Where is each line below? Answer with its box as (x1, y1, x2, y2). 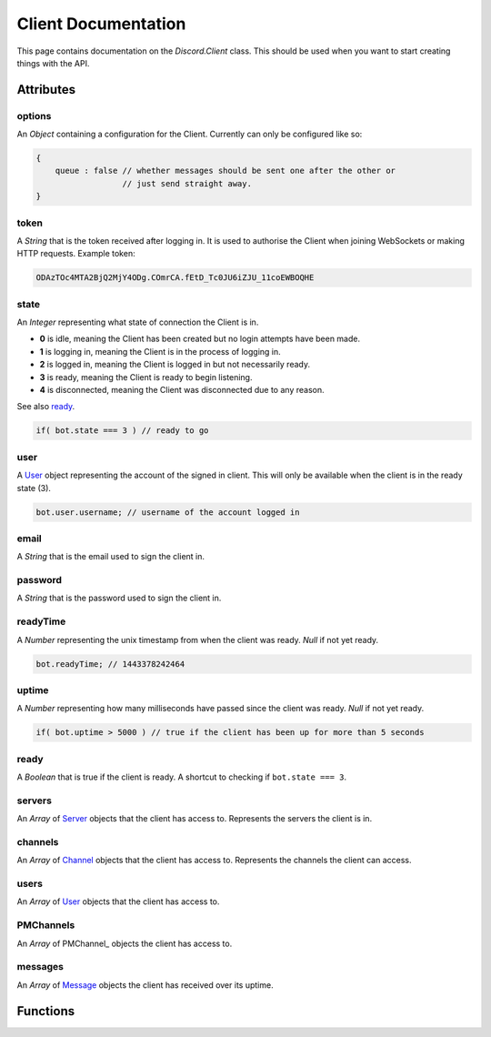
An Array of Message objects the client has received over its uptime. (16, 979, 274, 991)
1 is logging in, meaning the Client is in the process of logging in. (39, 346, 281, 357)
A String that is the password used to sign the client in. (16, 592, 222, 604)
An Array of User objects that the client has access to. (16, 896, 220, 907)
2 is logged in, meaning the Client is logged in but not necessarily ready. (39, 359, 311, 370)
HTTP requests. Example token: (16, 248, 135, 259)
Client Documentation (16, 14, 186, 34)
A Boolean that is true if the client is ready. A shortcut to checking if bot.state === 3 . (16, 771, 347, 782)
